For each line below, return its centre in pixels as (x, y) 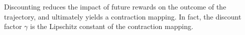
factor (13, 26)
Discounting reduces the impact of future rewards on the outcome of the (115, 6)
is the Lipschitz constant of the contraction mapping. (112, 26)
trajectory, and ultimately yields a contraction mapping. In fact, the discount (123, 16)
